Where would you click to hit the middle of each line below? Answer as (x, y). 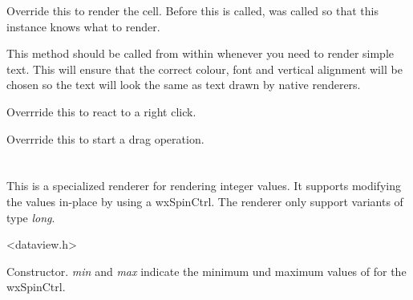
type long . (31, 217)
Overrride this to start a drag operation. (105, 138)
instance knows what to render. (83, 26)
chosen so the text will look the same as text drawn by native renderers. (184, 85)
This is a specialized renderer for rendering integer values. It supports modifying (204, 186)
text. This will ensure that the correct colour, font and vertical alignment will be (204, 69)
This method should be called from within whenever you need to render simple (200, 53)
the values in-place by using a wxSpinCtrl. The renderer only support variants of (205, 201)
